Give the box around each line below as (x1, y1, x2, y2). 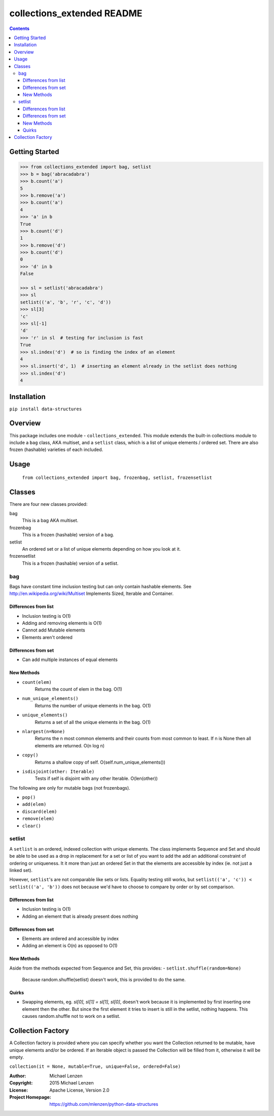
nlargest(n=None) (22, 729, 65, 734)
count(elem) (22, 679, 52, 685)
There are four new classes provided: (9, 501, 88, 507)
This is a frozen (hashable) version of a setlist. (22, 560, 119, 566)
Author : (9, 1073, 26, 1079)
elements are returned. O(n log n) (35, 742, 105, 748)
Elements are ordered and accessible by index (22, 936, 119, 942)
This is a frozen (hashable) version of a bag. (22, 532, 114, 538)
